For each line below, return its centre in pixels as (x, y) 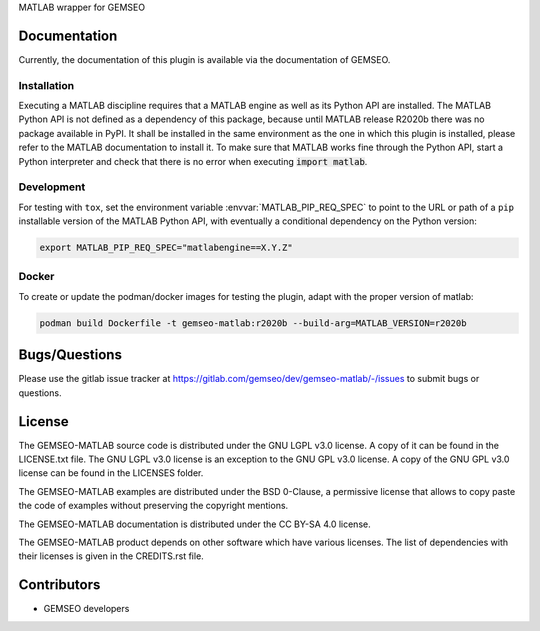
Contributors (59, 585)
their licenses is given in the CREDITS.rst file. (111, 556)
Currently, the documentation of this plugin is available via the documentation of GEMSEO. (204, 59)
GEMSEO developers (86, 609)
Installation (46, 85)
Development (52, 187)
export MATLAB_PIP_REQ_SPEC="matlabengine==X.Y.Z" (166, 248)
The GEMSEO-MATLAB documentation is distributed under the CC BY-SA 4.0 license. (194, 524)
